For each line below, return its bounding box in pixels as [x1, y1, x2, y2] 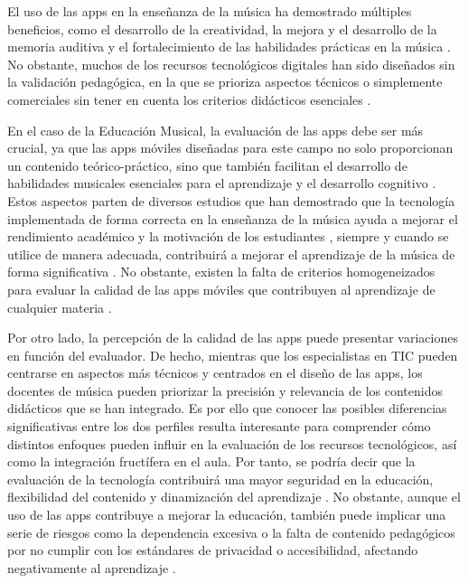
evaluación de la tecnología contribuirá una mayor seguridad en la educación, [7, 469, 434, 488]
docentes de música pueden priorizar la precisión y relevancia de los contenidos [7, 381, 443, 400]
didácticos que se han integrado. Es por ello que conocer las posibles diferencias [7, 399, 447, 418]
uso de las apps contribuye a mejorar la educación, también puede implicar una [7, 505, 446, 524]
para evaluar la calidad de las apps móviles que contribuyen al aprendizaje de [7, 279, 435, 298]
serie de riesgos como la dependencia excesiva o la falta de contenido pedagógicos [7, 522, 455, 541]
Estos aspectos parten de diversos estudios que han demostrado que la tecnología [7, 191, 455, 210]
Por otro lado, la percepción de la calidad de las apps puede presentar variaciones [7, 328, 458, 347]
